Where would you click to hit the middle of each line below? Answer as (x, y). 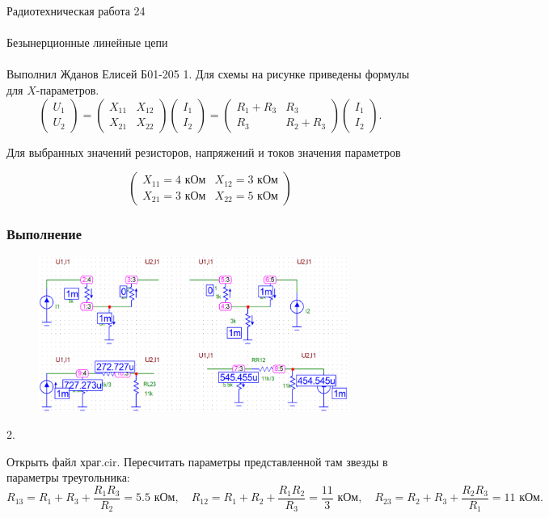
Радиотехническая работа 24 (76, 11)
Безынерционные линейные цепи (87, 42)
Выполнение (44, 234)
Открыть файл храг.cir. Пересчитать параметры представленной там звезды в (197, 461)
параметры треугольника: (68, 477)
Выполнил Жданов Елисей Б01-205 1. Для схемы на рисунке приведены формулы (208, 74)
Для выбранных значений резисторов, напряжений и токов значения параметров (204, 152)
